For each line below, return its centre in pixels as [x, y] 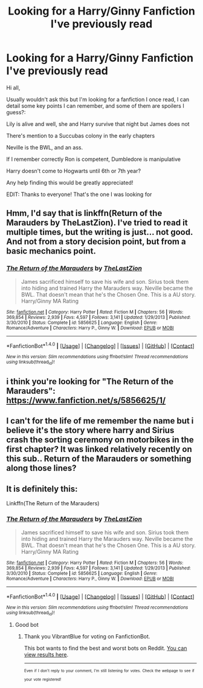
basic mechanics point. [51, 251]
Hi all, [13, 87]
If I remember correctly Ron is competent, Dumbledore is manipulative [94, 159]
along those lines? [41, 468]
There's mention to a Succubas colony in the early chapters [81, 136]
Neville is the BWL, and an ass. [45, 147]
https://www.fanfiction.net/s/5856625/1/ [86, 400]
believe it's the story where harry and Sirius [90, 431]
